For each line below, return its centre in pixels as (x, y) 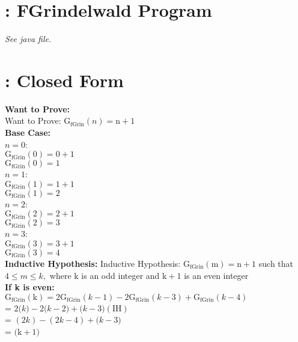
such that (276, 263)
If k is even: (30, 287)
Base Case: (28, 133)
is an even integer (216, 275)
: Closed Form (64, 80)
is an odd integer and (120, 275)
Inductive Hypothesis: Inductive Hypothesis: (93, 263)
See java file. (28, 39)
